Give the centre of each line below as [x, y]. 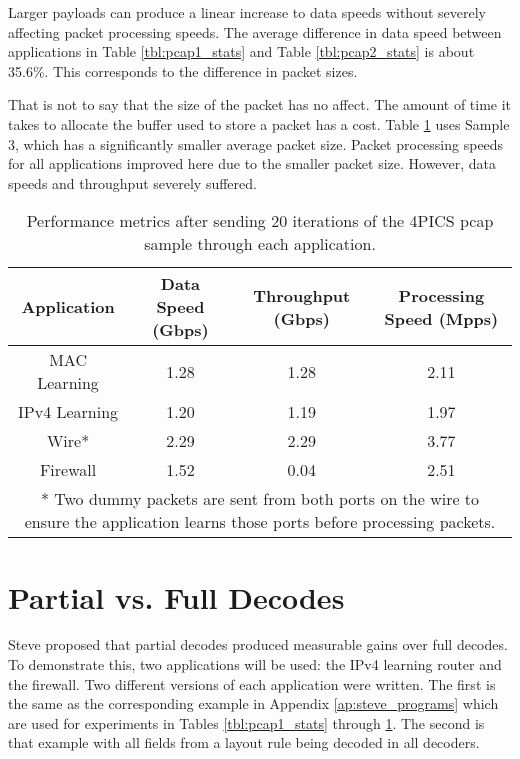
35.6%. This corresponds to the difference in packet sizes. [183, 70]
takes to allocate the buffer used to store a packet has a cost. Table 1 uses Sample [259, 123]
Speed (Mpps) [441, 318]
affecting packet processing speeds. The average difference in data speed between [255, 31]
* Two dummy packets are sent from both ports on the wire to [260, 499]
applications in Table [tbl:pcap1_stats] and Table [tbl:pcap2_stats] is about [241, 51]
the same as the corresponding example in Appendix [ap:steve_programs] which [253, 703]
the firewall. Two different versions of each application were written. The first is [252, 683]
